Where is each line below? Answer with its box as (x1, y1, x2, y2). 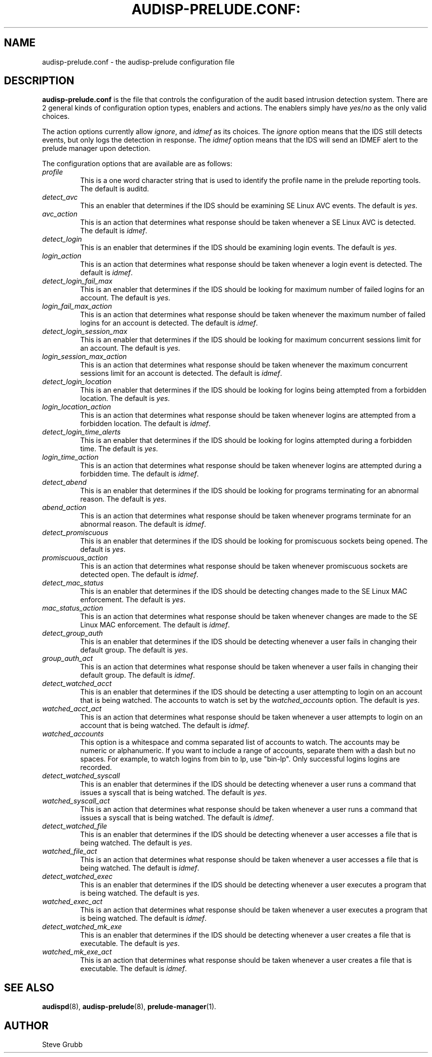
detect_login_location (42, 377, 111, 386)
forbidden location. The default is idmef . (80, 419, 211, 428)
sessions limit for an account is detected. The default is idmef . (80, 369, 283, 378)
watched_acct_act (42, 704, 102, 713)
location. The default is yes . (80, 394, 170, 403)
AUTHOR (4, 1019, 49, 1032)
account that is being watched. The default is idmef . (80, 721, 250, 730)
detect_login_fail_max (42, 277, 112, 286)
